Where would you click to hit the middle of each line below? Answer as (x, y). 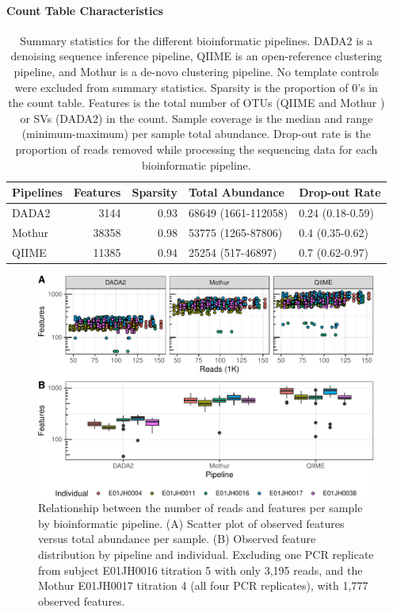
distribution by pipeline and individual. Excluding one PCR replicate (206, 554)
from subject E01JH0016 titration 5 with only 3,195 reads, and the (200, 570)
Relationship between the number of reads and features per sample (200, 508)
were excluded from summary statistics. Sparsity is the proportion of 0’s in (196, 87)
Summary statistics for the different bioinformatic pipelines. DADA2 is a (196, 40)
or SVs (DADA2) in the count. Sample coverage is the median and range (196, 118)
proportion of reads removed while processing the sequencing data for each (196, 149)
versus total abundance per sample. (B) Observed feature (177, 539)
